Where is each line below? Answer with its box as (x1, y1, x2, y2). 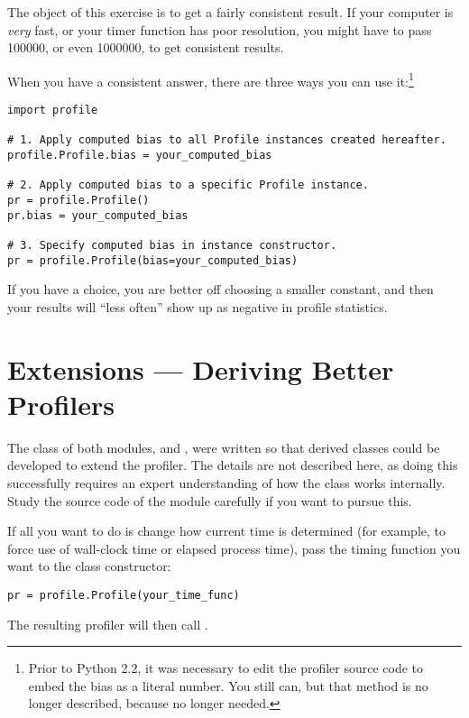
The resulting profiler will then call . (7, 614, 208, 633)
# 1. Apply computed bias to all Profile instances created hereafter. (7, 133, 446, 147)
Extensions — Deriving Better (7, 350, 394, 387)
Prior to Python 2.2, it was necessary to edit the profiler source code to (28, 658, 424, 677)
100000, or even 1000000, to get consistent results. (7, 38, 284, 57)
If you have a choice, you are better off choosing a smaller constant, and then (7, 280, 434, 299)
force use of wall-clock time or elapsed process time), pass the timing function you (7, 538, 461, 557)
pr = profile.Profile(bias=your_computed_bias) (7, 253, 299, 267)
